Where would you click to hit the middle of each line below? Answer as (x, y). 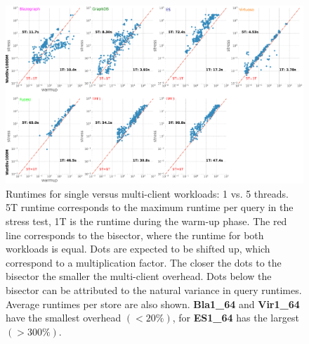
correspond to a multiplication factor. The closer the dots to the (144, 262)
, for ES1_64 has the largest (236, 318)
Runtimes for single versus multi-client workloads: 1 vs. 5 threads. (147, 193)
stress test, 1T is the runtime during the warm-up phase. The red (146, 221)
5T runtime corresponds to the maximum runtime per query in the (150, 207)
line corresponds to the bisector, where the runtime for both (135, 235)
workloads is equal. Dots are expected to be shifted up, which (138, 249)
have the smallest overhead (64, 318)
